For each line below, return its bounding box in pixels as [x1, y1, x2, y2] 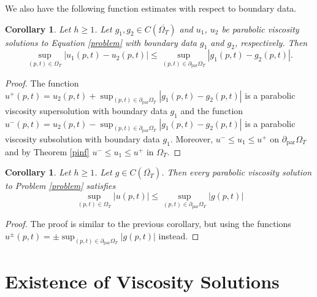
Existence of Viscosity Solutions [5, 269, 280, 294]
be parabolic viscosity [221, 22, 299, 35]
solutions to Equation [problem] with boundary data [5, 36, 197, 48]
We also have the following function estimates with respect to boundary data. [5, 2, 297, 14]
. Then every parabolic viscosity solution [161, 166, 312, 179]
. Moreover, [170, 132, 213, 145]
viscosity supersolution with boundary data [5, 104, 167, 117]
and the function [180, 104, 243, 117]
